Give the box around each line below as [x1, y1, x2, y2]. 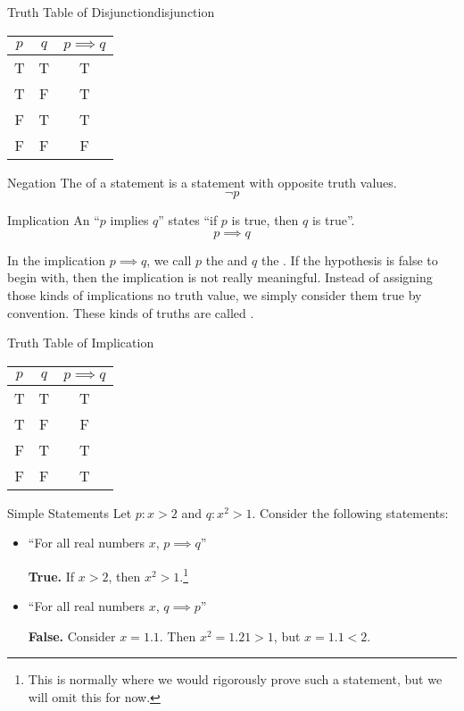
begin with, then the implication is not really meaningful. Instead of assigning [7, 268, 433, 287]
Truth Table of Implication [7, 333, 154, 352]
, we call [146, 250, 192, 269]
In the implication [7, 250, 106, 269]
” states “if [158, 211, 218, 230]
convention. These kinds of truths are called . [7, 303, 254, 322]
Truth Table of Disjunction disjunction [7, 3, 215, 21]
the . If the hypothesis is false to [261, 250, 438, 269]
